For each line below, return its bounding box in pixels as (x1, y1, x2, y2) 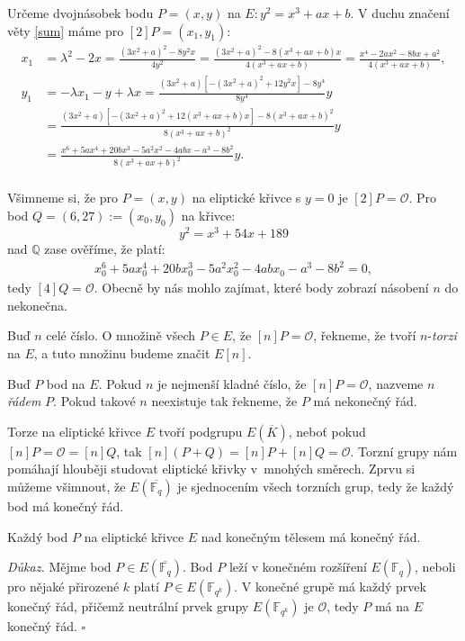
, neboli (415, 557, 456, 576)
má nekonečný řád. (313, 392, 417, 411)
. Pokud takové (53, 392, 136, 411)
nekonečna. (7, 295, 67, 314)
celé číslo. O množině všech (46, 326, 195, 345)
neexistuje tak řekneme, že (151, 392, 298, 411)
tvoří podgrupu (158, 421, 243, 440)
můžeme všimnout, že (7, 477, 126, 496)
